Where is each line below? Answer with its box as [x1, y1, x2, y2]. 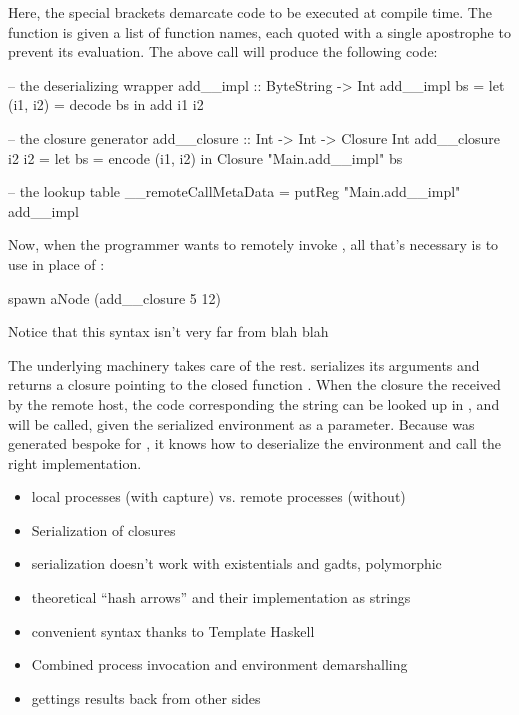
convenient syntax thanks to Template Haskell [31, 620, 315, 641]
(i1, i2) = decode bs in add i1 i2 [8, 94, 204, 115]
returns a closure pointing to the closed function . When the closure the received [8, 374, 501, 395]
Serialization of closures [31, 519, 176, 540]
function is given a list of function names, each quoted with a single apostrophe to [8, 21, 511, 42]
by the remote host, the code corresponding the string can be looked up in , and [8, 393, 500, 414]
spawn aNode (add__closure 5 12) [8, 287, 221, 308]
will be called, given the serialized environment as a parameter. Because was [8, 413, 475, 434]
